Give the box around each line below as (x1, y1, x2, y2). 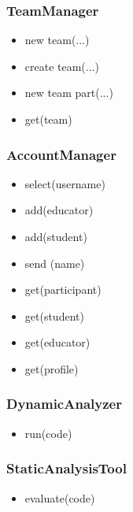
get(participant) (24, 281, 102, 298)
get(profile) (24, 360, 79, 377)
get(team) (24, 111, 72, 127)
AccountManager (6, 144, 116, 164)
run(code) (24, 425, 72, 441)
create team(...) (24, 58, 99, 74)
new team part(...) (24, 84, 113, 101)
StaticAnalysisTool (6, 458, 127, 478)
